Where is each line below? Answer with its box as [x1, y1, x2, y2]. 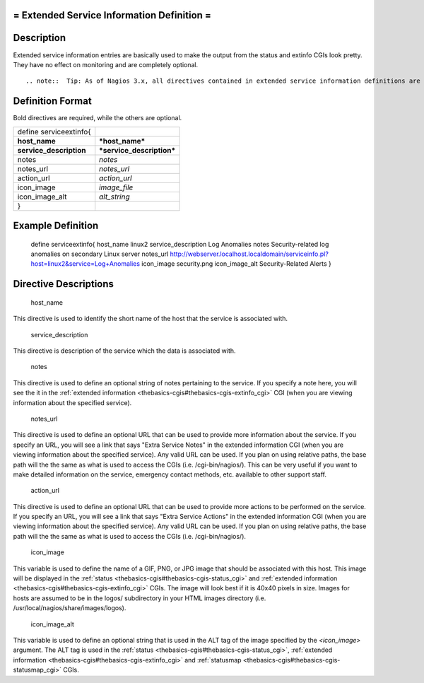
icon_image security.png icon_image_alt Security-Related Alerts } [141, 259, 331, 268]
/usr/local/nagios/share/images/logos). [13, 604, 126, 612]
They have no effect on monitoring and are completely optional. [13, 60, 199, 69]
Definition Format [13, 95, 92, 107]
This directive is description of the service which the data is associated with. [13, 346, 236, 355]
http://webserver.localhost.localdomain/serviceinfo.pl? [170, 250, 329, 258]
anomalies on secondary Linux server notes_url [30, 250, 169, 258]
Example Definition [13, 220, 99, 232]
